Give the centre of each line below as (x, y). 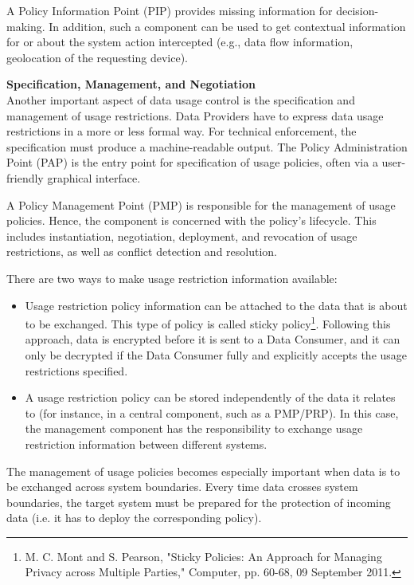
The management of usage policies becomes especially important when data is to (203, 471)
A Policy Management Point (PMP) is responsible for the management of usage (201, 204)
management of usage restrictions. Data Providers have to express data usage (195, 115)
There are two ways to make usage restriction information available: (172, 278)
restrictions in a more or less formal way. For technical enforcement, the (182, 131)
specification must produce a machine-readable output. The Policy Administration (207, 146)
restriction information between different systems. (146, 444)
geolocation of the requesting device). (98, 57)
